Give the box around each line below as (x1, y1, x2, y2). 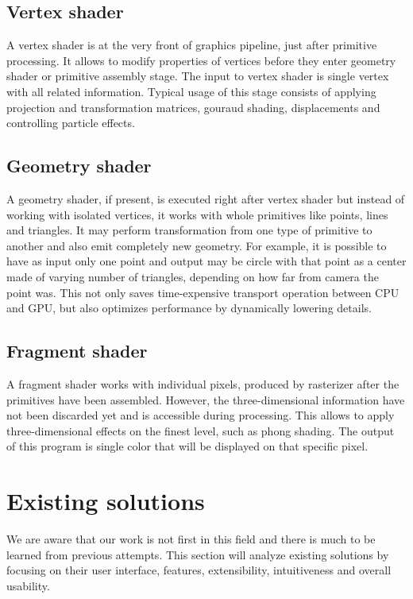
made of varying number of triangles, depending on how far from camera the (6, 268, 379, 284)
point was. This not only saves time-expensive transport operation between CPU (6, 284, 399, 300)
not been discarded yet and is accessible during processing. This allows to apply (6, 407, 395, 423)
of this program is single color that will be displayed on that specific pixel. (6, 438, 369, 454)
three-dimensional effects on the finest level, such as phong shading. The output (6, 422, 395, 439)
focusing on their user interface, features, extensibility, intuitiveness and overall (6, 562, 392, 578)
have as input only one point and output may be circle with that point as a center (6, 253, 407, 269)
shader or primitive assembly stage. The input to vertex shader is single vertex (6, 68, 389, 84)
